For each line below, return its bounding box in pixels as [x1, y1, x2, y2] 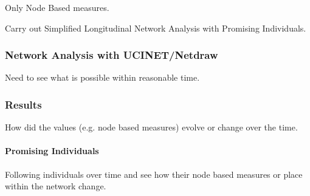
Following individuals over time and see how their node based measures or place [5, 167, 303, 180]
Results [5, 96, 42, 112]
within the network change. [5, 180, 106, 192]
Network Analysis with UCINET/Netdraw [5, 47, 218, 63]
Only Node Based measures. [5, 1, 109, 13]
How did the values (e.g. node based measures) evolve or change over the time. [5, 121, 298, 133]
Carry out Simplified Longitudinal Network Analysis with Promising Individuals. [5, 21, 306, 34]
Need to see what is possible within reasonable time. [5, 71, 200, 84]
